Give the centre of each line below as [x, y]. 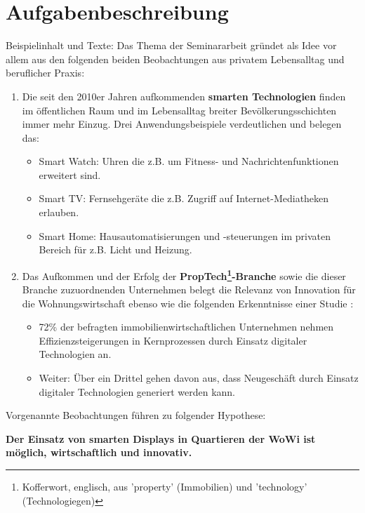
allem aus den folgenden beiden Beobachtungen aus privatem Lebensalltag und [175, 59]
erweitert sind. [70, 174]
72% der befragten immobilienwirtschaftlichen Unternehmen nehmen [186, 327]
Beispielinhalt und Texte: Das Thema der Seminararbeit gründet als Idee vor [171, 45]
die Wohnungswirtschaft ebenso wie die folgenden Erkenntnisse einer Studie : [188, 303]
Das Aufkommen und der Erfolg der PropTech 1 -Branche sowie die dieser [184, 274]
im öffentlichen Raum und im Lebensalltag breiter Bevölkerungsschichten [179, 110]
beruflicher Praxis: [45, 73]
